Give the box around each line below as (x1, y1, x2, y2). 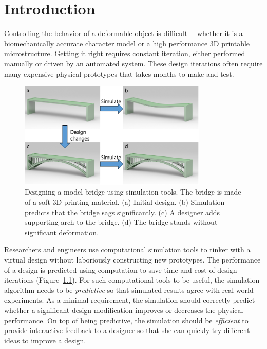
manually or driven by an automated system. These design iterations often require (4, 58, 263, 68)
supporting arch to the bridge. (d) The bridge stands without (25, 217, 218, 228)
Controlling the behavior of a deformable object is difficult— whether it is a (4, 28, 243, 39)
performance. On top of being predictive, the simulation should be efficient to (4, 315, 249, 325)
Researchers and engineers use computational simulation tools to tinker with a (4, 244, 251, 255)
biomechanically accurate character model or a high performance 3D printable (4, 38, 250, 48)
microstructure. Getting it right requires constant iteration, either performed (4, 48, 245, 59)
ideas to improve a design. (4, 335, 86, 345)
